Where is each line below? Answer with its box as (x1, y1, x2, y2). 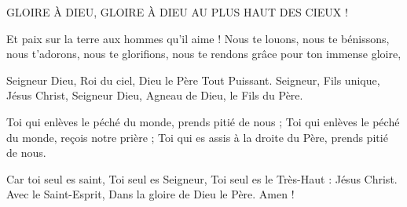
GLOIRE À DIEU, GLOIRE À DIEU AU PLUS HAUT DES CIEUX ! (6, 4, 348, 20)
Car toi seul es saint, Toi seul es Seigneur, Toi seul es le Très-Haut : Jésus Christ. (6, 170, 398, 187)
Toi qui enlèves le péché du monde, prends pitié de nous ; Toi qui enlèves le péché (6, 113, 400, 129)
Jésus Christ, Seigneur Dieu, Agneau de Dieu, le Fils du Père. (6, 87, 303, 103)
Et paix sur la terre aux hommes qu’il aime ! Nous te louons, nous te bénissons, (6, 30, 390, 46)
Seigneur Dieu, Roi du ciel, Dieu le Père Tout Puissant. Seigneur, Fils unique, (6, 71, 380, 88)
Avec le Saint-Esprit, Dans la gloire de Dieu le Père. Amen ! (6, 186, 295, 202)
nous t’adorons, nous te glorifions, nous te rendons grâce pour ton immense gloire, (6, 45, 401, 62)
